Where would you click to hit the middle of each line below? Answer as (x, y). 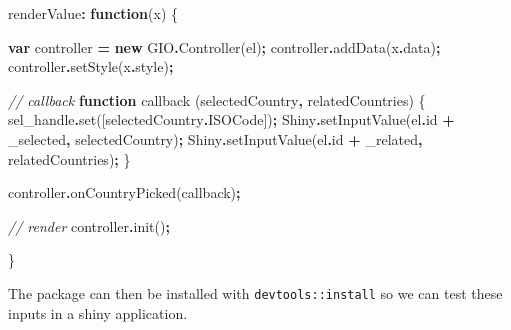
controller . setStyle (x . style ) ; (91, 66)
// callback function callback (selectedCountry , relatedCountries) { (217, 99)
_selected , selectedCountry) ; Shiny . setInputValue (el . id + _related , (215, 138)
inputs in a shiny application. (98, 312)
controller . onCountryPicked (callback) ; (124, 192)
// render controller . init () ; (89, 225)
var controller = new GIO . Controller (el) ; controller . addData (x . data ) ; (224, 46)
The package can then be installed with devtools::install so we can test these (255, 292)
